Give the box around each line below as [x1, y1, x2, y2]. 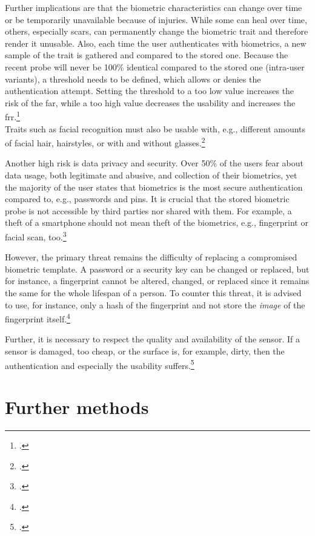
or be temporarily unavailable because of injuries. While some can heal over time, [5, 13, 307, 25]
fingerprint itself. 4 [5, 311, 70, 325]
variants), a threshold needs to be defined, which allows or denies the [5, 72, 261, 85]
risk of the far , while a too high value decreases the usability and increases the [5, 96, 296, 109]
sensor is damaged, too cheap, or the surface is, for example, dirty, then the [5, 345, 285, 358]
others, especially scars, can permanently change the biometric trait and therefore [5, 25, 308, 38]
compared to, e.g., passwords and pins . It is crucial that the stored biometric [5, 192, 290, 205]
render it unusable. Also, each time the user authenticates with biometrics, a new [5, 36, 307, 49]
